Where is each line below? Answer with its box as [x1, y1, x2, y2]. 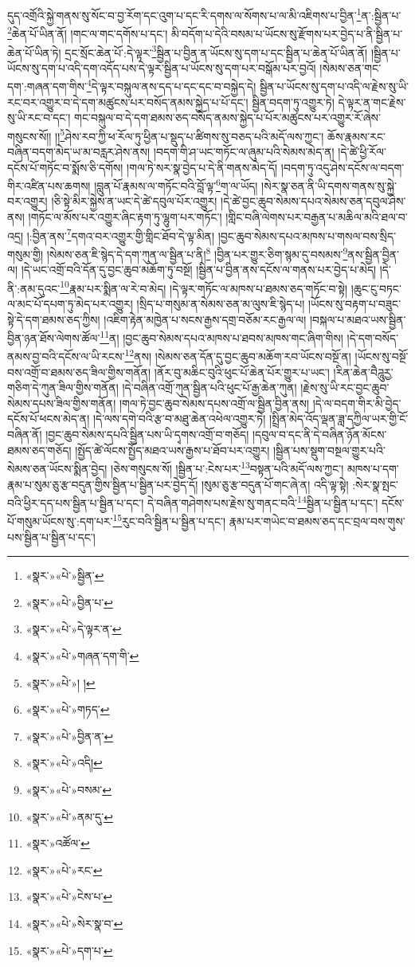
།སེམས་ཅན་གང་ [319, 59, 382, 76]
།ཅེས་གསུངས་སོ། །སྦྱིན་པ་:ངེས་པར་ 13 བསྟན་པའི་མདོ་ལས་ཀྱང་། [111, 458, 344, 476]
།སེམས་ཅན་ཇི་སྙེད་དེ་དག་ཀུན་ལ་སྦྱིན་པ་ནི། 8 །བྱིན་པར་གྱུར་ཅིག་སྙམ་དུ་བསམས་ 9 [46, 243, 348, 262]
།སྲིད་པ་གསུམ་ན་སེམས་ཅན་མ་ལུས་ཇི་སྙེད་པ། [136, 296, 305, 311]
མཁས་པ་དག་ [346, 460, 399, 476]
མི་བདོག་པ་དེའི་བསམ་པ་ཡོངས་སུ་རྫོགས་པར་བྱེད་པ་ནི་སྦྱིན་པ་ [170, 25, 403, 41]
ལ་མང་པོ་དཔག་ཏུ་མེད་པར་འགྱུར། [7, 296, 133, 311]
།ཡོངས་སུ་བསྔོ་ [354, 348, 409, 365]
